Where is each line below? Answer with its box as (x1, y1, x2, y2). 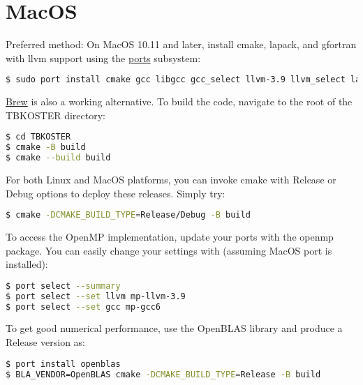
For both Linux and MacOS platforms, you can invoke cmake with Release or (6, 172, 336, 186)
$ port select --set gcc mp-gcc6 (6, 301, 161, 312)
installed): (6, 257, 48, 271)
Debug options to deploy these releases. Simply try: (6, 186, 225, 200)
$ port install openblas (6, 358, 121, 369)
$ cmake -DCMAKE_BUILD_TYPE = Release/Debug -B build (6, 210, 251, 220)
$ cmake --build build (6, 153, 111, 163)
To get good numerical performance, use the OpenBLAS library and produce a (6, 321, 343, 335)
